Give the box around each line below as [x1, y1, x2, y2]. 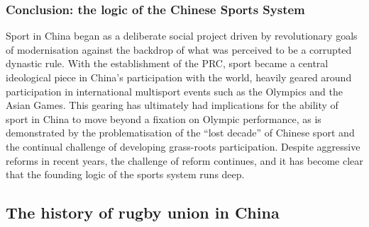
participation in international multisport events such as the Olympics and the [6, 83, 343, 98]
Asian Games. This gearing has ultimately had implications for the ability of [6, 98, 338, 112]
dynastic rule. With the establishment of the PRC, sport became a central [6, 56, 329, 71]
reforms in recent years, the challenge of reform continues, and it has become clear [6, 153, 363, 168]
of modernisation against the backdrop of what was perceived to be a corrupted [6, 42, 352, 57]
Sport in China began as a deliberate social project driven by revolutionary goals [6, 28, 358, 43]
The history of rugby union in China [6, 202, 280, 223]
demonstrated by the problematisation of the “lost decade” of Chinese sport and [6, 125, 355, 140]
